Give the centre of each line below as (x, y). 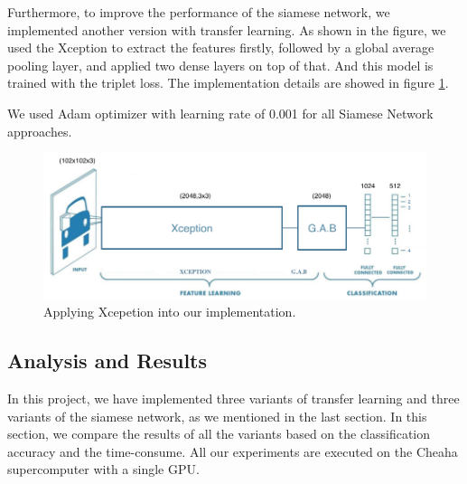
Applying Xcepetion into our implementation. (170, 312)
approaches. (40, 131)
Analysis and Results (107, 361)
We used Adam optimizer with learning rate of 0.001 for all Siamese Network (220, 113)
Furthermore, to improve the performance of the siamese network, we (199, 12)
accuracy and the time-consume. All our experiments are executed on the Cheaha (233, 451)
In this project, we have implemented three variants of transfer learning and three (233, 398)
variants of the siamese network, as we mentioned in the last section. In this (217, 416)
